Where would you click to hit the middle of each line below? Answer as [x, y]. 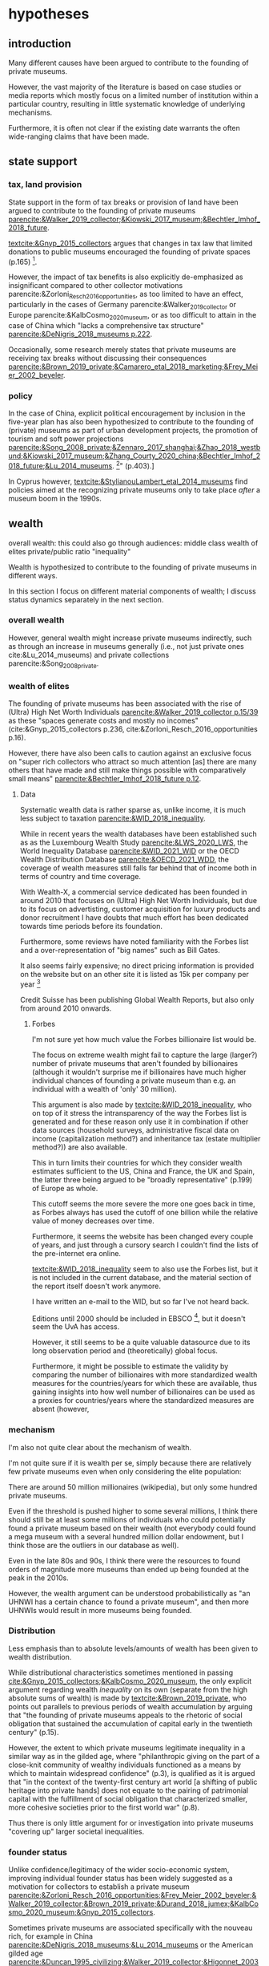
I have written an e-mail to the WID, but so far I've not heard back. [141, 1301]
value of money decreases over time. [93, 1221]
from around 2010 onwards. [66, 1008]
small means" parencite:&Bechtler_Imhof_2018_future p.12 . [105, 778]
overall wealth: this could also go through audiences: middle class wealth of [133, 543]
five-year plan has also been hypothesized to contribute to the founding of [131, 422]
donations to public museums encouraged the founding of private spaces [129, 251]
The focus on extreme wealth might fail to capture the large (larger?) [145, 1055]
